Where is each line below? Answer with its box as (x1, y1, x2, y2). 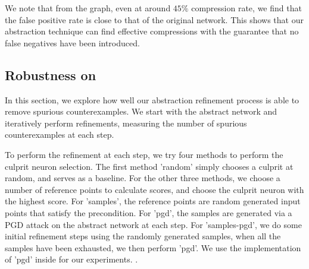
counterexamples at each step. (5, 128, 114, 141)
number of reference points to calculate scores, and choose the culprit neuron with (5, 183, 304, 195)
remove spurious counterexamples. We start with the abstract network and (5, 105, 277, 118)
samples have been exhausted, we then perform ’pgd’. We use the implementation (5, 241, 301, 254)
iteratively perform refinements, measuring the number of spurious (5, 116, 247, 129)
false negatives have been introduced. (5, 36, 140, 49)
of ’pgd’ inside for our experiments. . (5, 253, 138, 265)
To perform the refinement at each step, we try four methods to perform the (5, 148, 283, 160)
